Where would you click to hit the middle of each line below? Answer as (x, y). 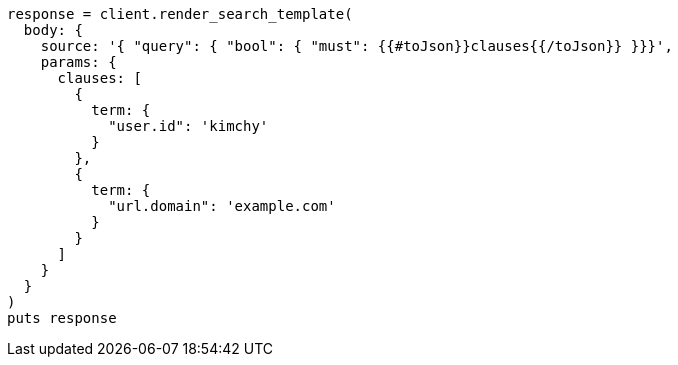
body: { (53, 30)
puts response (62, 318)
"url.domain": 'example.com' (222, 206)
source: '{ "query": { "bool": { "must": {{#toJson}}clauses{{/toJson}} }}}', (356, 46)
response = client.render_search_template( (180, 14)
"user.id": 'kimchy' (188, 126)
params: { (78, 62)
